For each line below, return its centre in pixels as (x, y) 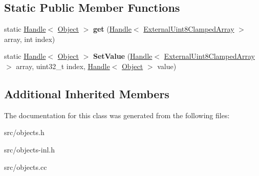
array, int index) (30, 39)
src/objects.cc (26, 167)
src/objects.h (24, 132)
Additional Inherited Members (87, 93)
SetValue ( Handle (123, 56)
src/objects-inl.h (29, 149)
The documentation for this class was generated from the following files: (117, 115)
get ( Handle (112, 29)
